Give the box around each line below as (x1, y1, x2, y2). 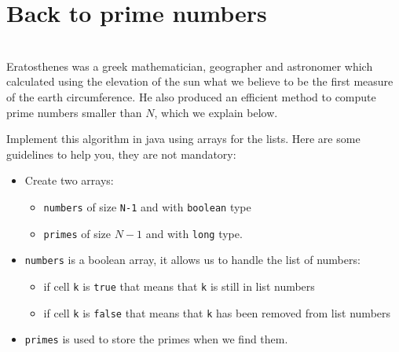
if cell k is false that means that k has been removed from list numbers (43, 304, 391, 321)
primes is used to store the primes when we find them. (24, 331, 288, 347)
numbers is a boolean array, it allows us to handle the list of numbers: (24, 251, 361, 268)
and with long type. (145, 225, 243, 241)
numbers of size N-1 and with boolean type (43, 198, 251, 214)
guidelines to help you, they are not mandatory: (6, 145, 236, 162)
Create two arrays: (24, 172, 114, 189)
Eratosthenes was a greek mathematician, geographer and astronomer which (6, 57, 373, 74)
